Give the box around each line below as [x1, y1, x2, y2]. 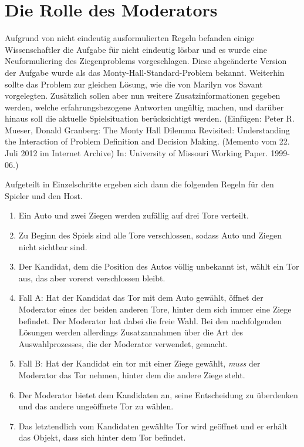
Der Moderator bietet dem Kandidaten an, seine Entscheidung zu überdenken [18, 388, 298, 401]
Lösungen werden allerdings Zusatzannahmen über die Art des [18, 326, 243, 338]
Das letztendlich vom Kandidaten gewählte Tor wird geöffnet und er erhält [18, 419, 288, 432]
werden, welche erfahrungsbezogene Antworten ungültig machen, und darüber [5, 100, 284, 113]
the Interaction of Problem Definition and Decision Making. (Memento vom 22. [5, 135, 290, 147]
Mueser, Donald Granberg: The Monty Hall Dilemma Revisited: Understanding [5, 123, 290, 136]
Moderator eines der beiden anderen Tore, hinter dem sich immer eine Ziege [18, 303, 292, 315]
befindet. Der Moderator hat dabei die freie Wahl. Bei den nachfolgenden [18, 314, 282, 327]
